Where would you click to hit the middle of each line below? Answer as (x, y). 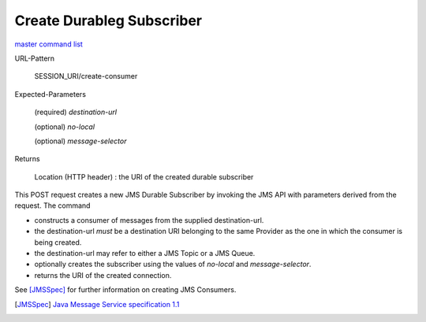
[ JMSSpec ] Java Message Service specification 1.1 (97, 304)
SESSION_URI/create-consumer (86, 76)
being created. (58, 242)
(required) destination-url (76, 112)
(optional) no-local (64, 127)
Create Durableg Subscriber (108, 20)
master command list (49, 44)
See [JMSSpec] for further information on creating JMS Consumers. (125, 290)
